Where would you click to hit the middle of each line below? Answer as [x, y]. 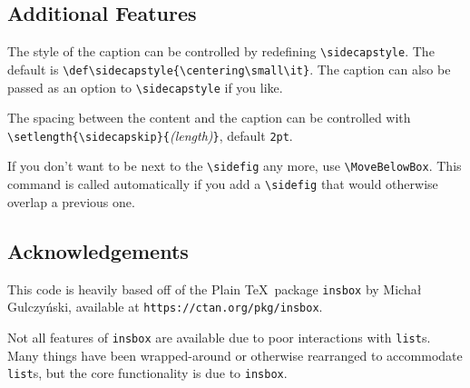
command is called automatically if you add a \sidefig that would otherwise [223, 184]
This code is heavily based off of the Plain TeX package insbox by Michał [215, 289]
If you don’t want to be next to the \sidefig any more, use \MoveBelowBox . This [235, 166]
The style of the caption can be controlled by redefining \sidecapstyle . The [221, 51]
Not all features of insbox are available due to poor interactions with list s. [219, 337]
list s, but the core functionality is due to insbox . [147, 373]
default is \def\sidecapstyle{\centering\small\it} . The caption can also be [229, 69]
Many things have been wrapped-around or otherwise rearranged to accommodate [235, 355]
